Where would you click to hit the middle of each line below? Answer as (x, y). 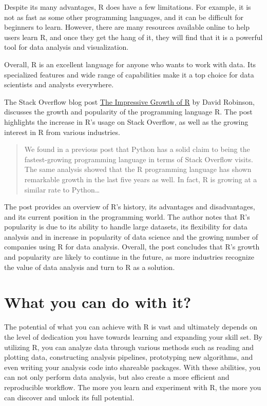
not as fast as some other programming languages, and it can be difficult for (124, 17)
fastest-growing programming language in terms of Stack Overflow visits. (139, 159)
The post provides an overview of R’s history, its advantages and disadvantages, (130, 207)
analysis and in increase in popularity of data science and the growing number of (131, 236)
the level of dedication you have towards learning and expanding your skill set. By (133, 336)
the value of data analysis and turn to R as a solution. (90, 267)
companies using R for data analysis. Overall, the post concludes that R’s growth (132, 247)
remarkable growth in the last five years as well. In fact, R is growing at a (141, 179)
